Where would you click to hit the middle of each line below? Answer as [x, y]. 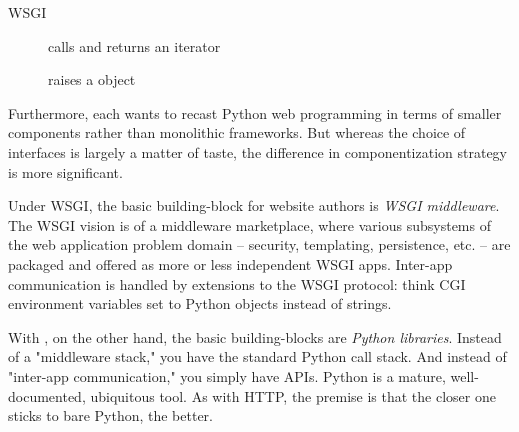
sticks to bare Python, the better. [110, 415]
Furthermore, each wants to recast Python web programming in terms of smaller [255, 112]
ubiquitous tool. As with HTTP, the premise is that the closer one [293, 395]
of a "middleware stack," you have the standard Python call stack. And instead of [257, 356]
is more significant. [65, 171]
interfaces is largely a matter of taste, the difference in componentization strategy [258, 151]
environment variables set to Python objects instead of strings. [200, 303]
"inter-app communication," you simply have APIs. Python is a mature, [227, 375]
